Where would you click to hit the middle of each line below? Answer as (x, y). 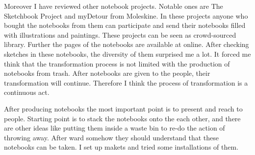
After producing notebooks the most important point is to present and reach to (123, 108)
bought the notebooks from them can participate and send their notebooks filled (125, 25)
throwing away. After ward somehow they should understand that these (111, 137)
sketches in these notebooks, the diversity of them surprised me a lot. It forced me (127, 54)
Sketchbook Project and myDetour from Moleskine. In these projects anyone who (126, 15)
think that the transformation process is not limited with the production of (117, 63)
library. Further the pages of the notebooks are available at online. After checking (127, 44)
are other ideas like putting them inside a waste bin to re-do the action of (115, 128)
